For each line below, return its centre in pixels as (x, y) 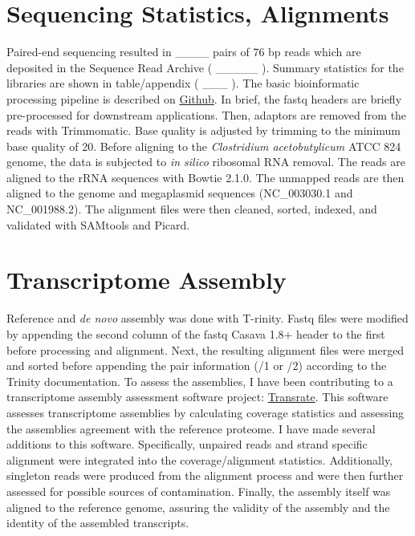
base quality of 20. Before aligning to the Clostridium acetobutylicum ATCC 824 (204, 146)
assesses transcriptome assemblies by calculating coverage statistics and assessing (205, 412)
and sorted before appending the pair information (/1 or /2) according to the (197, 365)
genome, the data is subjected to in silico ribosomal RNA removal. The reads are (206, 162)
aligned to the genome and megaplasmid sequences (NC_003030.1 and (180, 193)
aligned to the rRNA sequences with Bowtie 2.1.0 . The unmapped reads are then (205, 177)
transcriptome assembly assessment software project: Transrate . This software (197, 397)
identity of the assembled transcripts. (98, 523)
